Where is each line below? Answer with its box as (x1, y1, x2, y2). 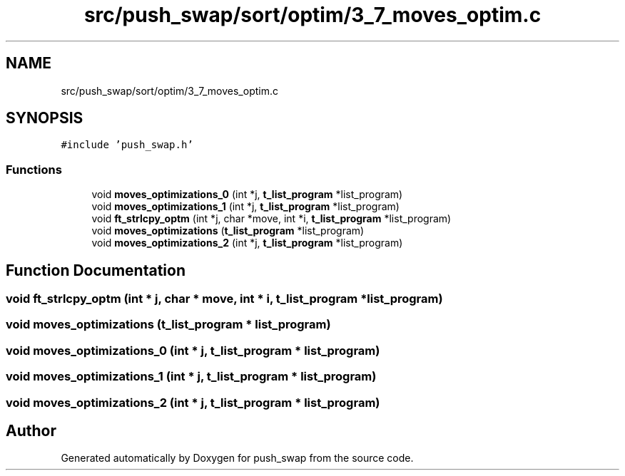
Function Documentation (6, 261, 186, 279)
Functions (6, 162, 62, 177)
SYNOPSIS (6, 109, 83, 128)
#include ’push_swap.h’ (61, 139, 193, 151)
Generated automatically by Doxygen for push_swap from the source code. (61, 452, 414, 465)
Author (6, 421, 56, 440)
